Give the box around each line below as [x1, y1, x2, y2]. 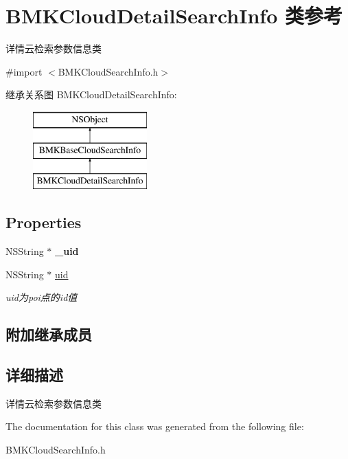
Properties [5, 212, 82, 233]
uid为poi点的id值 [5, 290, 78, 304]
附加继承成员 [5, 324, 92, 345]
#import [5, 64, 43, 78]
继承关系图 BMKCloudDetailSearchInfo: [5, 87, 177, 102]
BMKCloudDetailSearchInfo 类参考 [5, 1, 343, 30]
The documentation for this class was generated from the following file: [5, 419, 304, 434]
